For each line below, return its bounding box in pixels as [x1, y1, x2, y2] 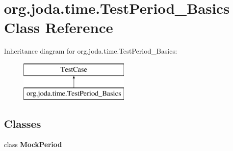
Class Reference [4, 17, 113, 37]
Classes [4, 116, 41, 131]
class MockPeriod [4, 139, 62, 150]
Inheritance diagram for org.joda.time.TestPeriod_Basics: [4, 46, 177, 56]
